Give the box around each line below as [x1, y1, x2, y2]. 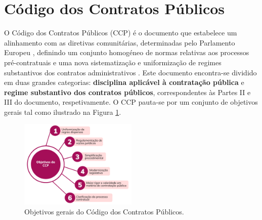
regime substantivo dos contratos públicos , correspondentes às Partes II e [4, 86, 251, 97]
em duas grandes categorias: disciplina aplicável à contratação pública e [4, 77, 244, 87]
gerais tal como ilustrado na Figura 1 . [4, 106, 121, 117]
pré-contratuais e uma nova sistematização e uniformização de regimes [4, 57, 222, 67]
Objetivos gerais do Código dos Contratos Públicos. [24, 206, 184, 217]
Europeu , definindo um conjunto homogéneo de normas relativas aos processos [4, 47, 249, 58]
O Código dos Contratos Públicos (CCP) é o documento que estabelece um [4, 27, 237, 38]
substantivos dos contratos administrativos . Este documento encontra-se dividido [4, 67, 257, 77]
